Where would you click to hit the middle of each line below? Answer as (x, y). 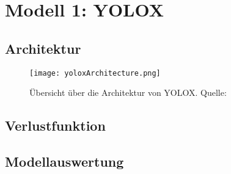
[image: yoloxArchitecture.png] (95, 73)
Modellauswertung (64, 161)
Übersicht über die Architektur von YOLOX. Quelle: (128, 92)
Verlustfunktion (55, 125)
